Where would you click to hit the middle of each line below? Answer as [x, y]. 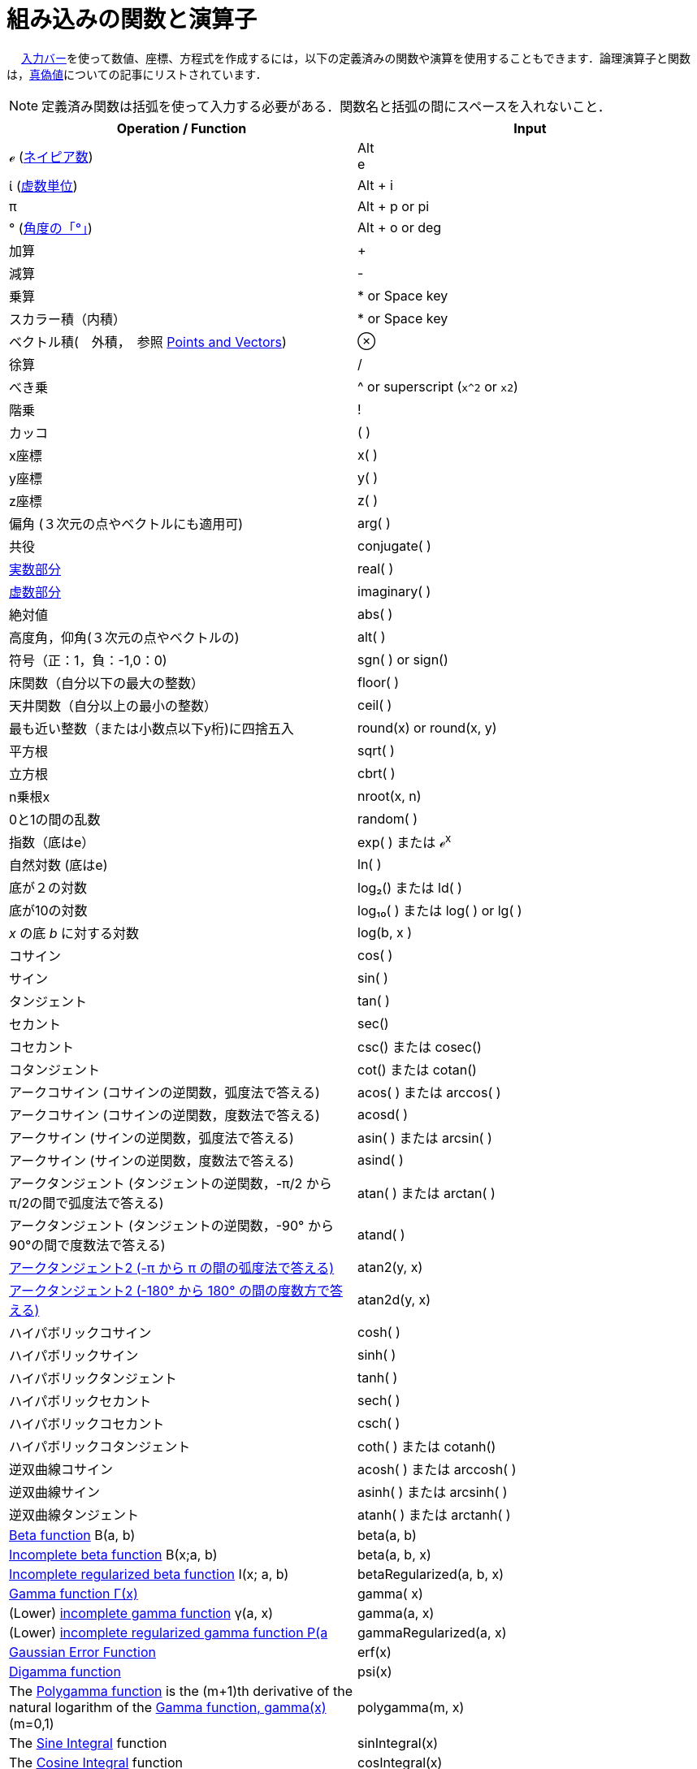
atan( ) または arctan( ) [426, 1194]
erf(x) [374, 1652]
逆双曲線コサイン [61, 1470]
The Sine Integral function [88, 1743]
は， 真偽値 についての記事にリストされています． [137, 74]
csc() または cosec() [420, 1047]
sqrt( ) [376, 750]
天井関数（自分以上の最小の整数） [113, 705]
